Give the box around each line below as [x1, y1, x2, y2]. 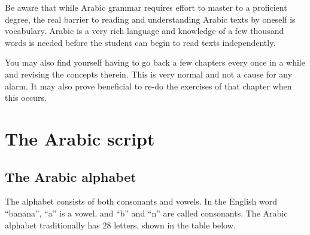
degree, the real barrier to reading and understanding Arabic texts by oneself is [5, 13, 296, 25]
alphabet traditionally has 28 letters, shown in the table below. [5, 218, 236, 231]
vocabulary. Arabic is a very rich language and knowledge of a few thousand [5, 24, 284, 37]
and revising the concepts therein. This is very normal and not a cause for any [5, 67, 293, 80]
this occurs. [5, 91, 47, 104]
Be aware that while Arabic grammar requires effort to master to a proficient [5, 1, 287, 13]
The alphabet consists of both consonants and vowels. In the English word [5, 195, 277, 208]
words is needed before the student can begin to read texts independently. [5, 36, 276, 48]
